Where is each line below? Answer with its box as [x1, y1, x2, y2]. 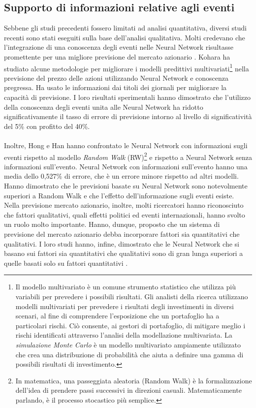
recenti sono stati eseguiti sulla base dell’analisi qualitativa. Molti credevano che [4, 32, 245, 42]
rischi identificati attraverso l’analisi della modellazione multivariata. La [15, 330, 232, 340]
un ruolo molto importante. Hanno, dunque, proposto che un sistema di [4, 219, 220, 229]
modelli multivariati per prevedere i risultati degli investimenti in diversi [15, 301, 234, 311]
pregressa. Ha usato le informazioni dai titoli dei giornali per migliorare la [4, 82, 227, 93]
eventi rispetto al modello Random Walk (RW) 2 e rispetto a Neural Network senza [4, 150, 253, 162]
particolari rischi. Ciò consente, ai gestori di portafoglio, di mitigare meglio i [15, 320, 246, 330]
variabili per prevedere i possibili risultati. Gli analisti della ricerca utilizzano [15, 291, 248, 301]
